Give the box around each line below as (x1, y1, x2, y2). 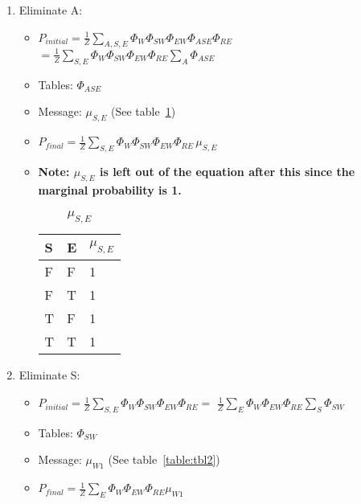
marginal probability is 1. (38, 181, 182, 198)
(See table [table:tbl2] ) (108, 451, 220, 468)
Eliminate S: (18, 367, 80, 383)
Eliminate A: (18, 2, 83, 18)
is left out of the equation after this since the (99, 162, 355, 179)
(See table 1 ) (110, 103, 176, 120)
